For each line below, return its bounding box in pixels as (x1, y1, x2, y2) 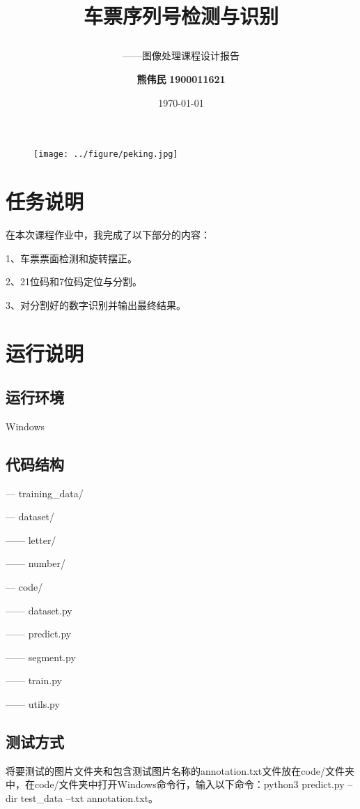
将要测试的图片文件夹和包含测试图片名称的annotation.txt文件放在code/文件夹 (6, 763, 354, 778)
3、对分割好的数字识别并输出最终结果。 (6, 297, 186, 312)
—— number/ (6, 556, 65, 570)
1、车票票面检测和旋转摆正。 (6, 250, 137, 265)
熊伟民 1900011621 (136, 71, 226, 86)
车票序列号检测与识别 (83, 1, 279, 30)
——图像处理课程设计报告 (123, 48, 240, 63)
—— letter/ (6, 532, 56, 547)
